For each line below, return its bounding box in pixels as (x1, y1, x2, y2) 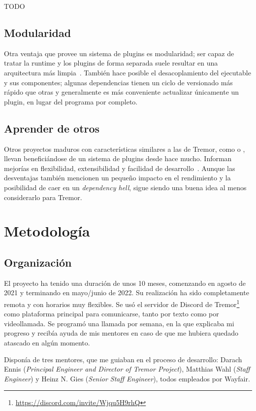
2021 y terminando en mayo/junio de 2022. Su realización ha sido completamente (4, 287, 249, 298)
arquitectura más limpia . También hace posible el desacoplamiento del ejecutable (4, 67, 251, 77)
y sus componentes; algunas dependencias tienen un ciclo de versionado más (4, 77, 233, 87)
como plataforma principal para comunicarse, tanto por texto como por (4, 308, 219, 319)
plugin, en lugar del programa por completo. (4, 96, 138, 106)
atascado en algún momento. (4, 337, 90, 347)
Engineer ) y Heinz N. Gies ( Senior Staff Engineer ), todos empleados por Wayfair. (4, 373, 250, 383)
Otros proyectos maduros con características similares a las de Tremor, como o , (4, 143, 245, 154)
